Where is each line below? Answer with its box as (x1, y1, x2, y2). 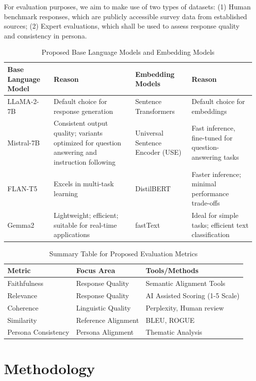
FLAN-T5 (7, 183, 37, 194)
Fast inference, (192, 123, 235, 133)
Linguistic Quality (76, 302, 131, 312)
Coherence (7, 302, 39, 312)
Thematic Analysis (146, 327, 202, 337)
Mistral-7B (7, 137, 40, 147)
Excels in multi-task (54, 178, 114, 189)
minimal (192, 178, 217, 189)
